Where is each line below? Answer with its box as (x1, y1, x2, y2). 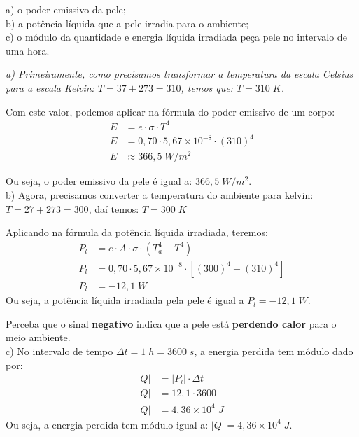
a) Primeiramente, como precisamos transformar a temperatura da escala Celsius (6, 67, 353, 81)
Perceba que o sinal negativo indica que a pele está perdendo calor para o (6, 316, 337, 331)
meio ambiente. (6, 330, 71, 345)
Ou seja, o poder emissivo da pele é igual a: (6, 174, 192, 188)
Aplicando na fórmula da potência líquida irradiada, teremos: (6, 225, 268, 240)
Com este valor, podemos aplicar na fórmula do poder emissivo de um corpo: (6, 104, 335, 118)
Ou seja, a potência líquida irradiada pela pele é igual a (6, 293, 244, 307)
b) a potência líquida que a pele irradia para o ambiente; (6, 15, 249, 30)
